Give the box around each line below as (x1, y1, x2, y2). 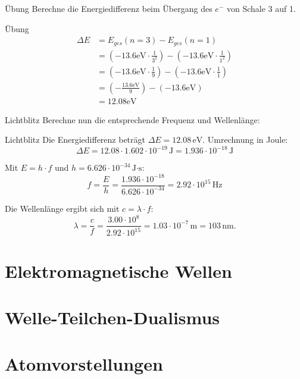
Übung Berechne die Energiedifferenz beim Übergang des (5, 2, 212, 14)
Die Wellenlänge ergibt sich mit (5, 202, 120, 214)
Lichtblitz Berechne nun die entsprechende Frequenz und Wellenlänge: (5, 113, 260, 126)
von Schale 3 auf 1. (226, 2, 296, 14)
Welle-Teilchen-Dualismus (5, 305, 220, 330)
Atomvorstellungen (5, 352, 163, 376)
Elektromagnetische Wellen (5, 258, 232, 283)
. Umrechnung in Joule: (202, 133, 288, 146)
